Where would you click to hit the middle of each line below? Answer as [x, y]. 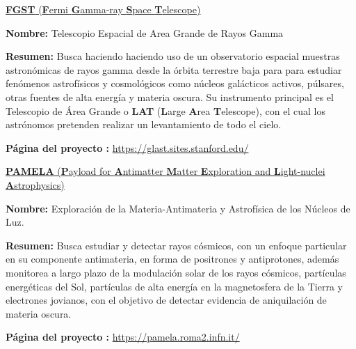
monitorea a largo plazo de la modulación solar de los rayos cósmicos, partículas [176, 272]
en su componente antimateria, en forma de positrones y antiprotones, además [172, 259]
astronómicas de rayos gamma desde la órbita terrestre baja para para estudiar [174, 69]
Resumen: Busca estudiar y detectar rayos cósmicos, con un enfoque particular [176, 245]
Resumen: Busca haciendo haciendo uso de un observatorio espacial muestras [173, 56]
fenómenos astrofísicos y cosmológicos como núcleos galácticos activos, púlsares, [175, 83]
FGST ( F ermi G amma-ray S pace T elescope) [103, 9]
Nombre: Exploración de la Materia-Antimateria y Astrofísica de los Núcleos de [178, 208]
